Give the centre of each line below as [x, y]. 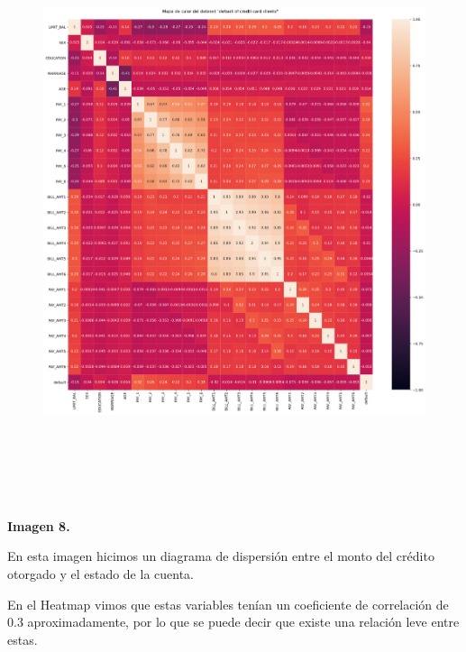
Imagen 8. [39, 525]
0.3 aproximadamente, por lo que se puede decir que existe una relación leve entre [233, 622]
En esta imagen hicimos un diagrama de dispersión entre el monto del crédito [221, 556]
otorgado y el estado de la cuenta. [101, 574]
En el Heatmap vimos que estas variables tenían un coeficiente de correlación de [228, 604]
